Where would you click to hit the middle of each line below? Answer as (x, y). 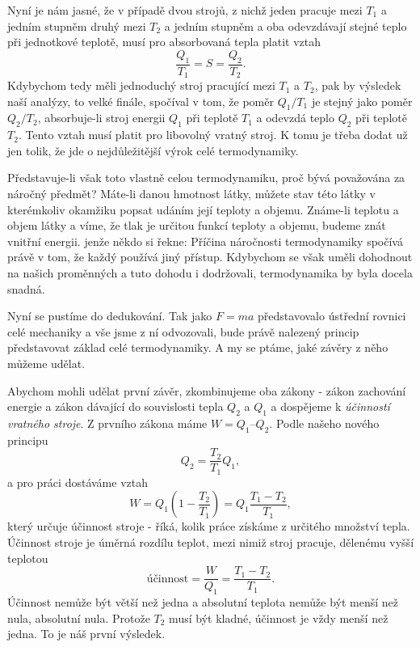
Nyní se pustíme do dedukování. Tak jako (110, 316)
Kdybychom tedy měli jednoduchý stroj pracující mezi (141, 85)
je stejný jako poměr (362, 101)
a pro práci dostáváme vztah (78, 482)
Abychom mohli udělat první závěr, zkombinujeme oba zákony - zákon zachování (207, 390)
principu (28, 440)
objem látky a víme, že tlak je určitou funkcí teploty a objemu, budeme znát (197, 225)
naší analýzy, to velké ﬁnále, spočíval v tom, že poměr (141, 101)
